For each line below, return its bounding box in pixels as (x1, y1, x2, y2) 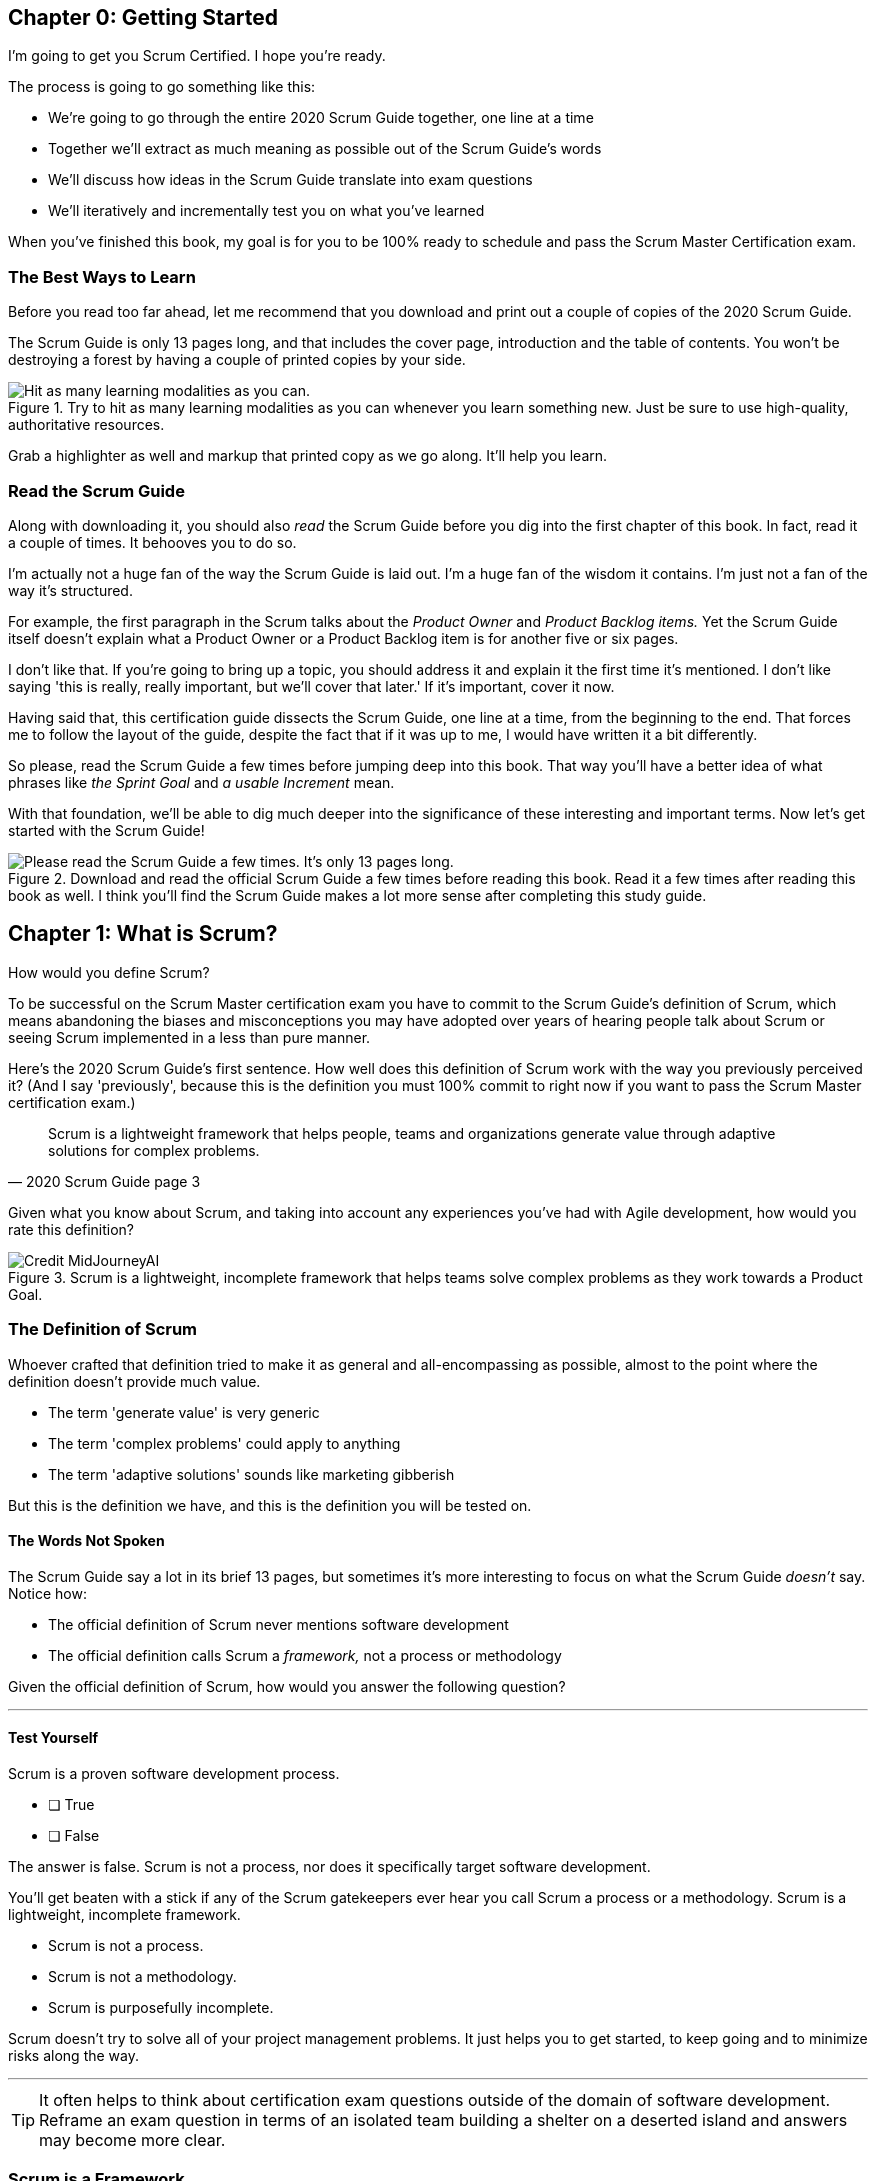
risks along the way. (8, 2046, 139, 2064)
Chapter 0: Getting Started (8, 5, 279, 30)
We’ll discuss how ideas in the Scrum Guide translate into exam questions (48, 171, 533, 189)
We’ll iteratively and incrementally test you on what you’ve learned (48, 202, 485, 220)
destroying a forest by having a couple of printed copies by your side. (8, 351, 466, 369)
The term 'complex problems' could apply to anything (48, 1434, 401, 1452)
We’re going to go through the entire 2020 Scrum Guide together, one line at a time (48, 109, 594, 127)
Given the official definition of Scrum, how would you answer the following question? (8, 1677, 566, 1695)
